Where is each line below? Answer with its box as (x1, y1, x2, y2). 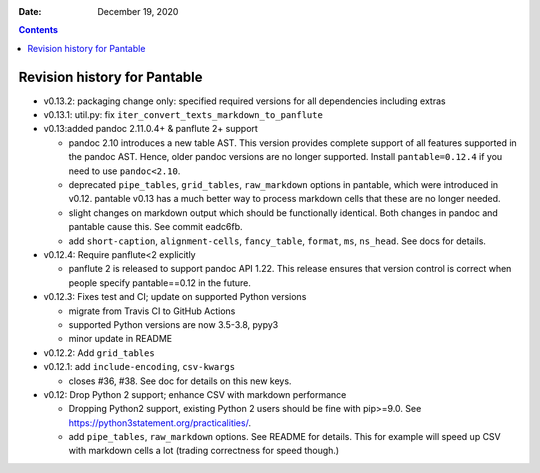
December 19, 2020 (97, 6, 179, 17)
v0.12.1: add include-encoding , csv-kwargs (43, 361, 235, 373)
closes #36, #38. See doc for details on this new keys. (68, 375, 292, 387)
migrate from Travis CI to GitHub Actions (68, 305, 236, 317)
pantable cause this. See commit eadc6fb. (68, 221, 244, 233)
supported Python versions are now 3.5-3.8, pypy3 (68, 318, 279, 330)
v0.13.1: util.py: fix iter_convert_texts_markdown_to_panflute (43, 109, 324, 121)
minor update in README (68, 333, 173, 345)
